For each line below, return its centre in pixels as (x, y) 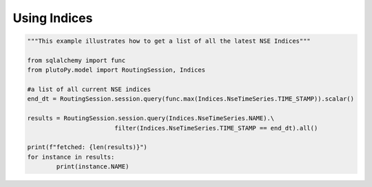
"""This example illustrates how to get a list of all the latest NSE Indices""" (169, 41)
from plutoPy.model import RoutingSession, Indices (116, 70)
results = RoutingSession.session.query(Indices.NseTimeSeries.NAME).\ (151, 118)
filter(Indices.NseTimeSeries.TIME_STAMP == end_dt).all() (216, 128)
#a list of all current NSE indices (89, 89)
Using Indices (53, 18)
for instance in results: (71, 157)
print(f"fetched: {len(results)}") (87, 147)
